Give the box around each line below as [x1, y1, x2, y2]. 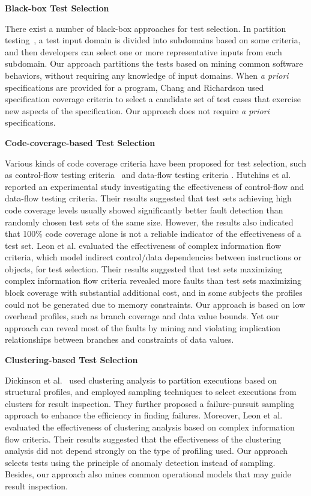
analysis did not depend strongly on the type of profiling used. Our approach [5, 444, 288, 457]
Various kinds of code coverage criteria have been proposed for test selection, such [5, 156, 306, 169]
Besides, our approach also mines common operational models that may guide [5, 468, 291, 480]
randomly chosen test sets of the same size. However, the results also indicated [5, 215, 294, 228]
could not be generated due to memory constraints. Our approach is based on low [5, 298, 306, 310]
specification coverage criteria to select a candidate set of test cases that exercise [5, 93, 301, 105]
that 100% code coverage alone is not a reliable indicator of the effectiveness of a [5, 227, 301, 240]
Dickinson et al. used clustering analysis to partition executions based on [5, 373, 277, 386]
